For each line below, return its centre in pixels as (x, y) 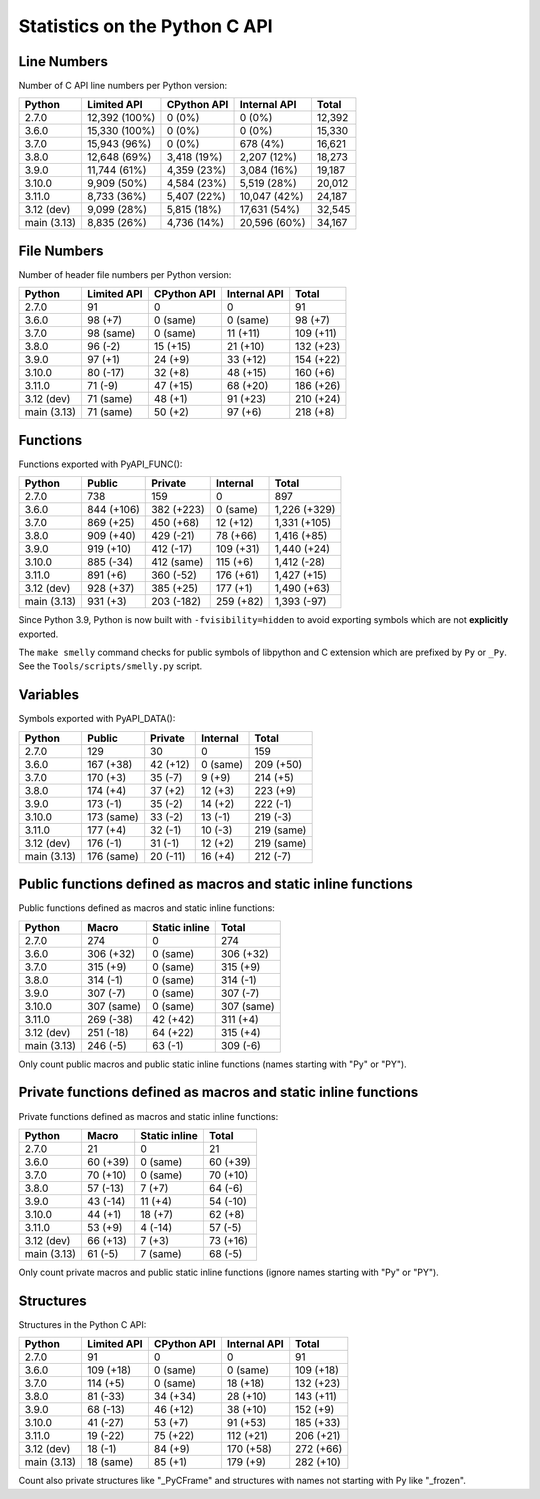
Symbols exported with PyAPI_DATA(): (97, 719)
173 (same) (112, 817)
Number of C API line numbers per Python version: (123, 86)
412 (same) (177, 562)
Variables (49, 695)
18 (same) (110, 1462)
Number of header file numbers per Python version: (125, 274)
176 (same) (112, 856)
